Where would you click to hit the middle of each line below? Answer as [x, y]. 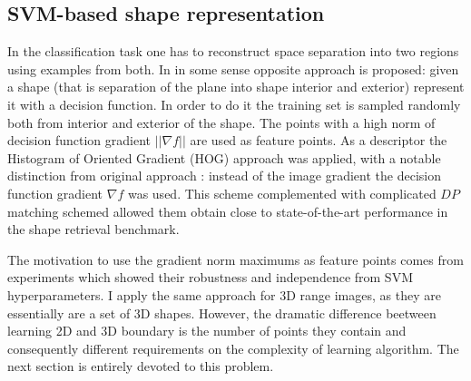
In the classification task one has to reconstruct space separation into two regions [233, 51]
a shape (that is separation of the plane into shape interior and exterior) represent [236, 87]
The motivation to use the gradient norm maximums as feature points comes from [235, 259]
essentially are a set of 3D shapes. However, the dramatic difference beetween [222, 313]
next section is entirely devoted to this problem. [141, 366]
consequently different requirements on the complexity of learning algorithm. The [233, 348]
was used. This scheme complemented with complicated [282, 193]
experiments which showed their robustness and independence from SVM [210, 277]
